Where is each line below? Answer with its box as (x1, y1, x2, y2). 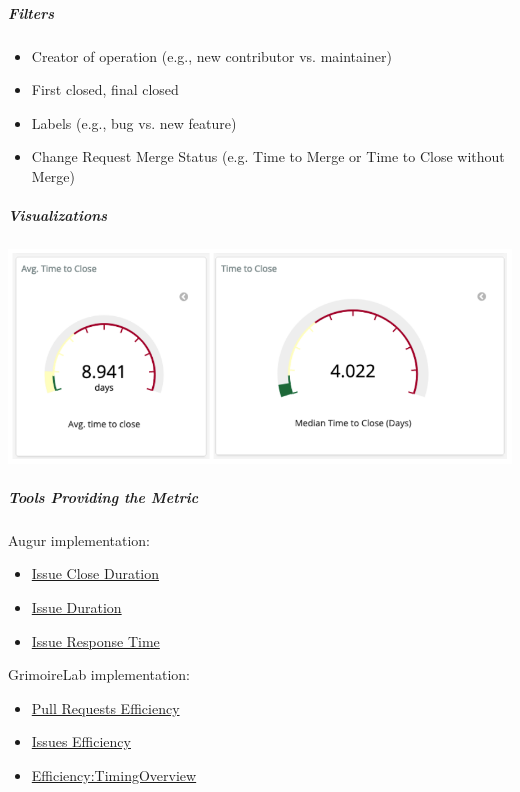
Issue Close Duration (31, 563, 160, 584)
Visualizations (8, 205, 108, 226)
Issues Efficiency (31, 731, 131, 752)
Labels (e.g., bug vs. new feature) (31, 112, 237, 133)
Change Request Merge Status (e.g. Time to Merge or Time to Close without (31, 146, 505, 167)
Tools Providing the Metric (8, 486, 199, 507)
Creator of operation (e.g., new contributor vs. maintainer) (31, 45, 392, 66)
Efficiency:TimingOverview (31, 764, 197, 785)
